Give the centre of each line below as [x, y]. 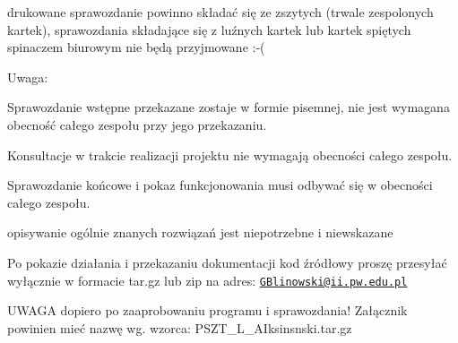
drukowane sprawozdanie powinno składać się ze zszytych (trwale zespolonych [220, 12]
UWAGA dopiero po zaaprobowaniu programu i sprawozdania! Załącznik [207, 310]
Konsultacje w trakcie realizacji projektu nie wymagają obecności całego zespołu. [230, 154]
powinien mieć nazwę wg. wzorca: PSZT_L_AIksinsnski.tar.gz [180, 327]
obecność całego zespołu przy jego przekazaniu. [137, 124]
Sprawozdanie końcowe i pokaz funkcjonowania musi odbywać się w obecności [220, 185]
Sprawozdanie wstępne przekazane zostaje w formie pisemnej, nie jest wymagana [229, 107]
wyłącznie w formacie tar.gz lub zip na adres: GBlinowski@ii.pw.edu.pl [207, 280]
